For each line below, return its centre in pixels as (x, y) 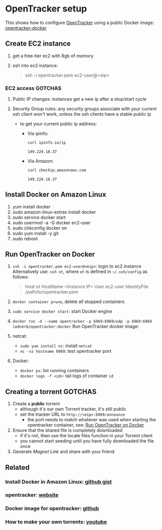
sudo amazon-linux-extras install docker (54, 212)
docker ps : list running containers (54, 371)
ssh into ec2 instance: (35, 65)
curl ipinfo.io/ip (47, 143)
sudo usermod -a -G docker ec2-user (51, 222)
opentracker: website (32, 495)
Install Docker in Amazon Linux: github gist (58, 481)
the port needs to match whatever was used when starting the (92, 420)
